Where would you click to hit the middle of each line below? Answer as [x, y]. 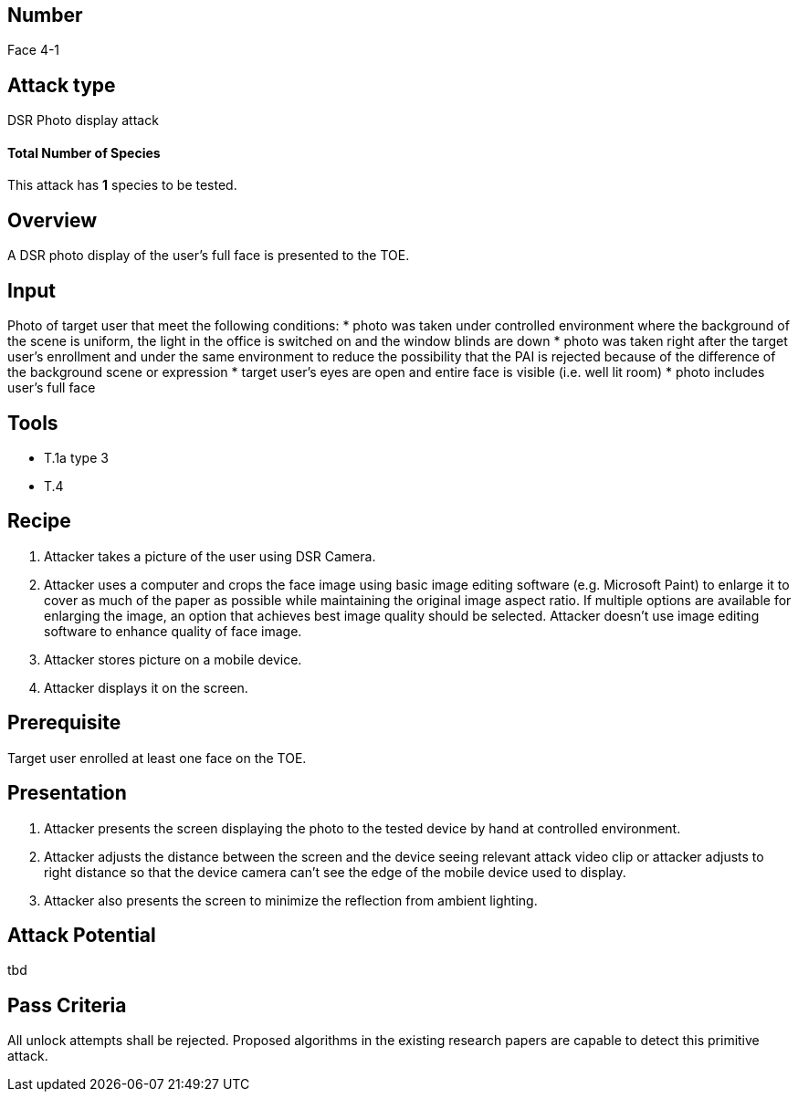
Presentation [67, 793]
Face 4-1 [34, 50]
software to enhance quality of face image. [173, 631]
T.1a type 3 [76, 458]
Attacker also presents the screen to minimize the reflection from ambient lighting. [291, 900]
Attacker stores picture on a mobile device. [173, 659]
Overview [52, 220]
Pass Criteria [67, 1005]
